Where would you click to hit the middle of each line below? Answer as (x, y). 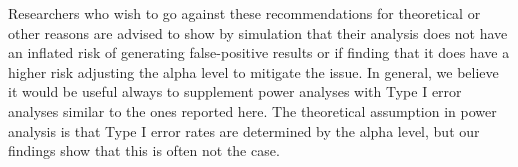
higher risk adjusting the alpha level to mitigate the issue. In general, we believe (253, 71)
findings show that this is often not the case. (144, 150)
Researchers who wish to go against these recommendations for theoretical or (244, 13)
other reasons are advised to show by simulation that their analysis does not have (258, 32)
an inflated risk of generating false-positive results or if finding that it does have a (259, 52)
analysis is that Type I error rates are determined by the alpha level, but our (244, 130)
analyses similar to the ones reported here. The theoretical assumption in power (252, 110)
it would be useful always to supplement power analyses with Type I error (235, 91)
